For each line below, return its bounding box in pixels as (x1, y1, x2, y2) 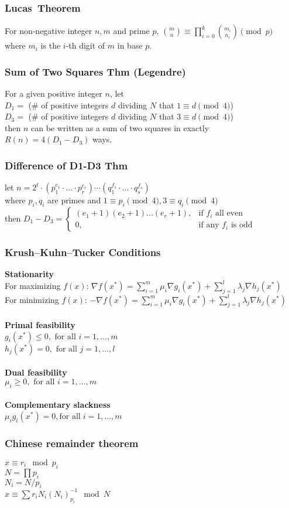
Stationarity (5, 268, 54, 280)
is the (40, 39, 61, 52)
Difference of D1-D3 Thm (5, 158, 128, 172)
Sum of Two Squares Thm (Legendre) (5, 64, 186, 79)
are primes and (47, 194, 101, 206)
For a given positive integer (5, 87, 102, 100)
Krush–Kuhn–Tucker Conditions (5, 244, 161, 259)
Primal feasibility (5, 319, 75, 331)
